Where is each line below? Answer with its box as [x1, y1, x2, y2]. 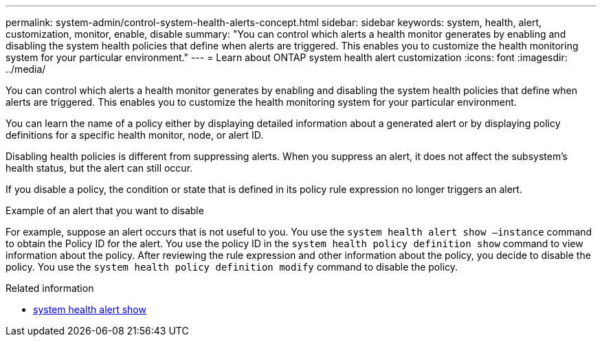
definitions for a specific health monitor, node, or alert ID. [5, 129, 264, 141]
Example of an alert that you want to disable [5, 205, 204, 216]
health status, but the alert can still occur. [5, 162, 193, 174]
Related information [5, 282, 94, 294]
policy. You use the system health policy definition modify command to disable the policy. [5, 261, 458, 273]
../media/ [5, 63, 46, 75]
